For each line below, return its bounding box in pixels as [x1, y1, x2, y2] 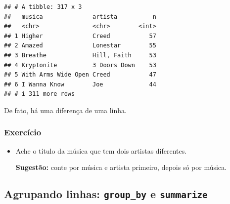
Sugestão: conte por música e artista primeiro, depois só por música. [15, 162, 227, 172]
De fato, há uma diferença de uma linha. [4, 105, 127, 115]
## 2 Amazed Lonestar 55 [4, 42, 156, 49]
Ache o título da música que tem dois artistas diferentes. [15, 145, 187, 156]
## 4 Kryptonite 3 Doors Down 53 [4, 61, 156, 69]
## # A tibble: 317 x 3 [4, 3, 82, 10]
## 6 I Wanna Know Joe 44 [4, 81, 156, 88]
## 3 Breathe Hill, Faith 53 [4, 51, 156, 59]
